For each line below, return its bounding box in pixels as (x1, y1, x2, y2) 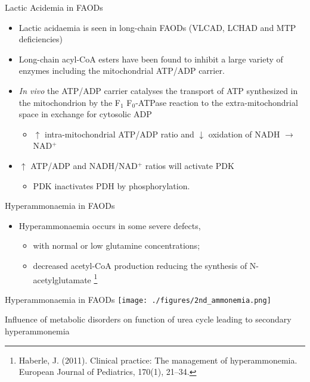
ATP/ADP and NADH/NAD (30, 159, 138, 171)
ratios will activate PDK (145, 159, 234, 171)
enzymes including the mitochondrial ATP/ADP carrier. (18, 64, 225, 77)
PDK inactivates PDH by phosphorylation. (33, 179, 190, 192)
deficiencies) (18, 33, 63, 45)
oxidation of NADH (208, 127, 280, 140)
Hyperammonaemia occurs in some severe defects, (18, 219, 201, 231)
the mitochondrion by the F (18, 96, 120, 108)
